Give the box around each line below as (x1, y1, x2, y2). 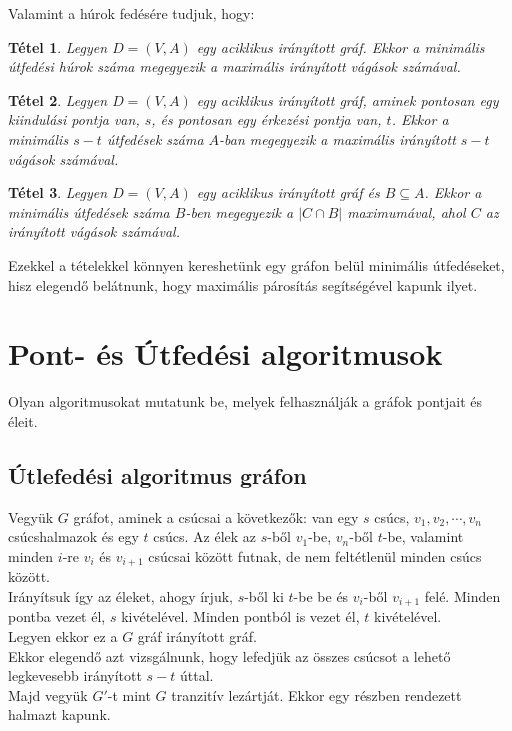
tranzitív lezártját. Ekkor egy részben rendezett (171, 684, 462, 705)
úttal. (179, 665, 214, 686)
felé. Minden (424, 585, 501, 606)
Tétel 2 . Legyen (8, 89, 108, 110)
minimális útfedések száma (8, 201, 170, 222)
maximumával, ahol (347, 201, 466, 222)
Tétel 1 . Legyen (8, 36, 108, 57)
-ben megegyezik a (185, 201, 294, 222)
